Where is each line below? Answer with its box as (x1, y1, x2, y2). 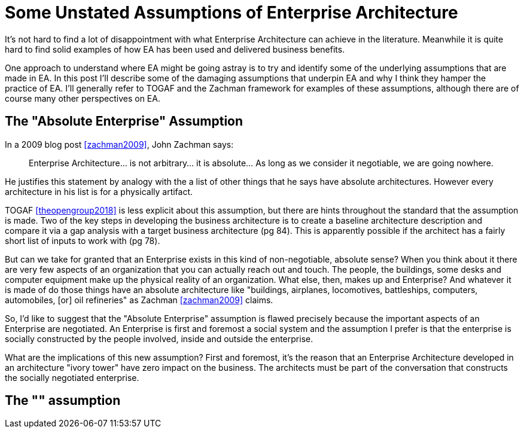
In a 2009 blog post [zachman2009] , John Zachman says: (5, 139, 234, 150)
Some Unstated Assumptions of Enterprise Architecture (5, 2, 458, 23)
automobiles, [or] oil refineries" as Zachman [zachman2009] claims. (5, 294, 273, 305)
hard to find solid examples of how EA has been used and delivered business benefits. (5, 44, 345, 54)
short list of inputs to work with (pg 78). (5, 235, 160, 246)
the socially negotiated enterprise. (5, 372, 139, 383)
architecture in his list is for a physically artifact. (5, 186, 193, 197)
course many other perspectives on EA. (5, 93, 160, 103)
